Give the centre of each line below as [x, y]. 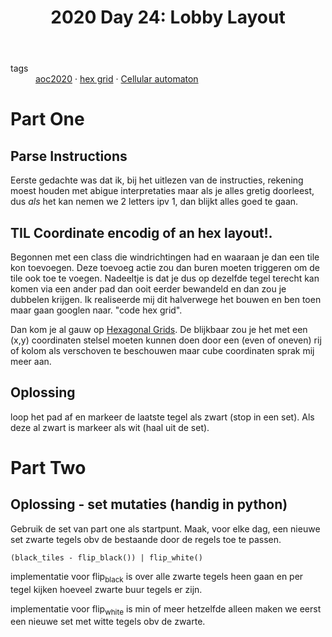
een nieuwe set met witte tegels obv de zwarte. [108, 622]
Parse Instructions [69, 156]
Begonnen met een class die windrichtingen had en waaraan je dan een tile [165, 257]
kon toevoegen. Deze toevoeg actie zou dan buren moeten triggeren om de [165, 267]
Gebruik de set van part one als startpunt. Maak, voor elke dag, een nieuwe [165, 528]
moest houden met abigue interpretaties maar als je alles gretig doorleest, [162, 191]
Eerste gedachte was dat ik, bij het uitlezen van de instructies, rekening [157, 180]
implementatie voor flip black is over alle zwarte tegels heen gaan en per [157, 577]
